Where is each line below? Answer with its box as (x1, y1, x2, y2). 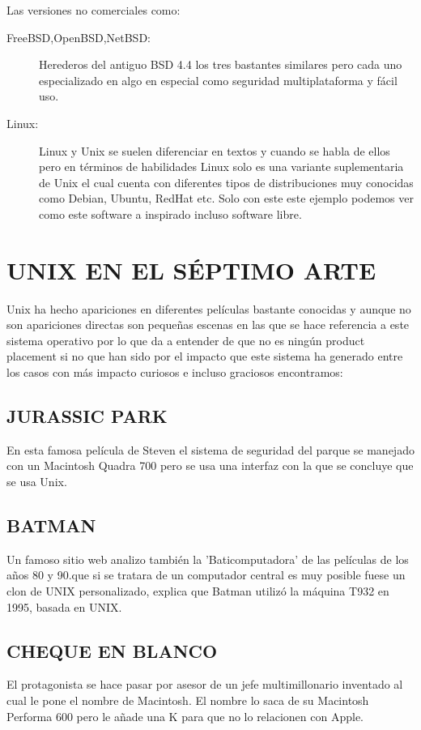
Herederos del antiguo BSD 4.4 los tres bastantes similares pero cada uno (39, 56, 402, 73)
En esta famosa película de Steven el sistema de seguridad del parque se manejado (6, 441, 415, 458)
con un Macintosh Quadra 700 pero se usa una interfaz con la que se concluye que (6, 457, 414, 474)
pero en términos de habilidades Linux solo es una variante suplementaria (39, 158, 404, 175)
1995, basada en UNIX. (6, 598, 122, 615)
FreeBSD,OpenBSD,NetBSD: (6, 28, 151, 45)
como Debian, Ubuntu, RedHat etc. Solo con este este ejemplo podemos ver (39, 190, 414, 207)
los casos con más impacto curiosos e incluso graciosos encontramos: (6, 364, 343, 381)
